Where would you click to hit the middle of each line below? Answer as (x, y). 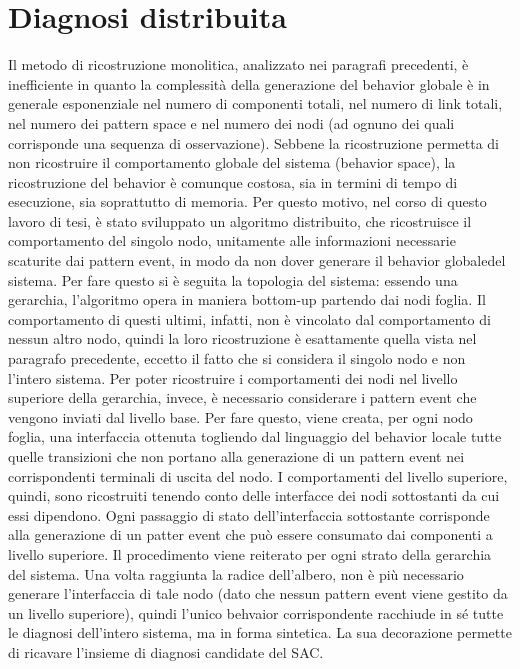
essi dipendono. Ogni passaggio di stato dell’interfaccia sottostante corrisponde (249, 514)
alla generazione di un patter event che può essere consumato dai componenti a (250, 534)
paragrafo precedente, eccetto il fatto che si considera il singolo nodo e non (237, 358)
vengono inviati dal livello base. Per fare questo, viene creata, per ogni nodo (240, 416)
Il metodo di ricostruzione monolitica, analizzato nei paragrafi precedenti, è (238, 64)
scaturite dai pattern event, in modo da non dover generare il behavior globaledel (257, 260)
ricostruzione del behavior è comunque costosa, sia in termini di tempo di (233, 181)
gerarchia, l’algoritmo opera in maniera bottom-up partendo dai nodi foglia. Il (247, 299)
